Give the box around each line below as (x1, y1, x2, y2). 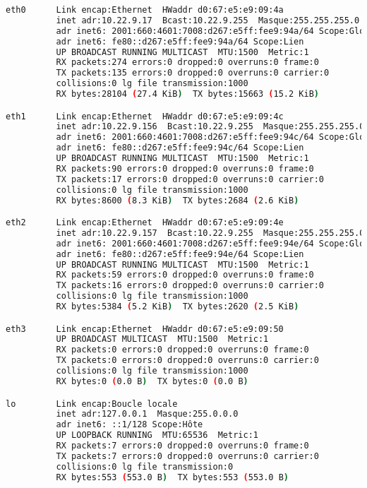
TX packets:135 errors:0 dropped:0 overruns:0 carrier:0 (56, 68, 330, 78)
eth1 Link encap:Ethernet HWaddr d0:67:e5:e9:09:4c (6, 111, 284, 121)
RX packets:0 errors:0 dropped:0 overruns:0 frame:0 (56, 345, 309, 355)
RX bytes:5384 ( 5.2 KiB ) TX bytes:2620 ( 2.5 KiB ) (56, 302, 299, 312)
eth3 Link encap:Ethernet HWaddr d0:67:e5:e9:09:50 (6, 323, 284, 334)
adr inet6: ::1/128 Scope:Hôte (56, 419, 203, 430)
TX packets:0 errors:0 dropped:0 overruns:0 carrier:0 (56, 355, 319, 366)
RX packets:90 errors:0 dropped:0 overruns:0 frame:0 (56, 163, 314, 174)
